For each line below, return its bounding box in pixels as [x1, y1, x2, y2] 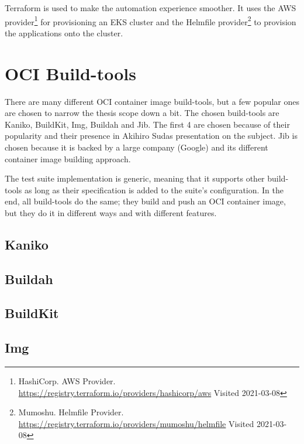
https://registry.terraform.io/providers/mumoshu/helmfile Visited [18, 417, 254, 429]
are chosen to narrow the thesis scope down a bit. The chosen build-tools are [5, 107, 279, 119]
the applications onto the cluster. [5, 26, 123, 39]
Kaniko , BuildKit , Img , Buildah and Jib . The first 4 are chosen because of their [5, 118, 290, 130]
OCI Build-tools [5, 61, 136, 85]
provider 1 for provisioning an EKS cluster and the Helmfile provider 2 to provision [5, 13, 296, 28]
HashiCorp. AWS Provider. [18, 375, 116, 387]
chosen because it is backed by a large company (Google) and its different [5, 141, 268, 153]
